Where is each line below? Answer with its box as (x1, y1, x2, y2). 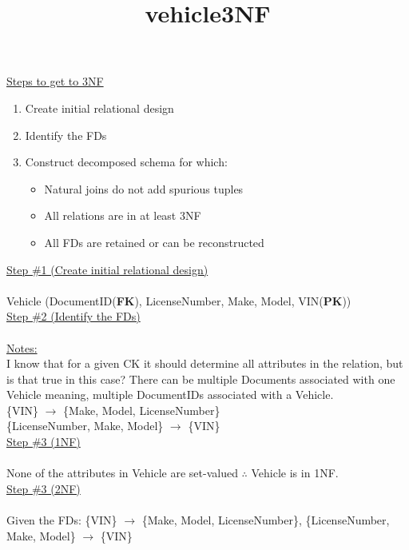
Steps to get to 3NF (6, 73, 104, 90)
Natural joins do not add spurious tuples (44, 180, 244, 197)
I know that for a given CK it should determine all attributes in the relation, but (6, 355, 403, 372)
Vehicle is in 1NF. (251, 464, 339, 481)
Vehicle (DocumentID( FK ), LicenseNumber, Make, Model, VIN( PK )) (6, 292, 351, 309)
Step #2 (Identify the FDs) (6, 308, 141, 325)
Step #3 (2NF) (6, 480, 81, 496)
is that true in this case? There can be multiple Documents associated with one (6, 370, 395, 387)
